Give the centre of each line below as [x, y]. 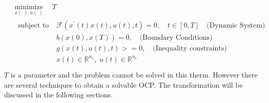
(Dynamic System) [236, 26]
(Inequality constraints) [190, 49]
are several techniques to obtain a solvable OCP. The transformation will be [123, 84]
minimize [29, 7]
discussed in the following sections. [58, 95]
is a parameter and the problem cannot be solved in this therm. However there [134, 74]
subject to [34, 26]
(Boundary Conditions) [176, 38]
